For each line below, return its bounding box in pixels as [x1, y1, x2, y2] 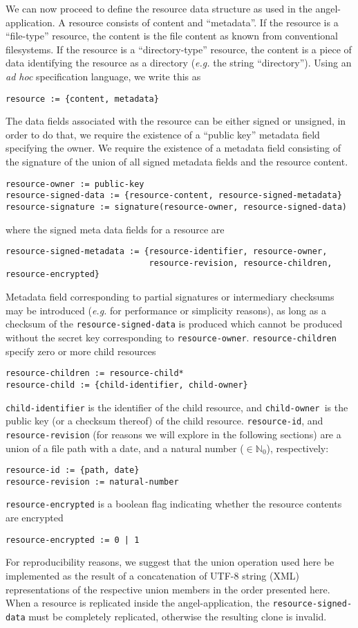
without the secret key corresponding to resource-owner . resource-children [6, 330, 337, 344]
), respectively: [266, 440, 329, 455]
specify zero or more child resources [6, 343, 156, 358]
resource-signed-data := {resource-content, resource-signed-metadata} [6, 190, 342, 201]
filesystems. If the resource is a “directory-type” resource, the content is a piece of [6, 42, 352, 56]
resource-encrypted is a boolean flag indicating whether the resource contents [6, 496, 342, 511]
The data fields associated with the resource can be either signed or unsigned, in [6, 114, 346, 128]
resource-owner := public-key [6, 179, 144, 189]
